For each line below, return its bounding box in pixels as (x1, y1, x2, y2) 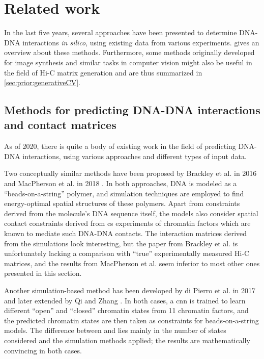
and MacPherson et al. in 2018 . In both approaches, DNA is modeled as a (4, 178, 237, 189)
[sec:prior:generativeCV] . (4, 77, 80, 88)
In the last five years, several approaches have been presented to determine (4, 27, 237, 38)
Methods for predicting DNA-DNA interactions (4, 102, 260, 118)
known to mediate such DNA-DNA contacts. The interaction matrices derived (4, 228, 247, 239)
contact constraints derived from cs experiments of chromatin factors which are (4, 218, 251, 228)
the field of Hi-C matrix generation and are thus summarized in (4, 67, 202, 78)
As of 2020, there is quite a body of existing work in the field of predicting (4, 141, 236, 151)
